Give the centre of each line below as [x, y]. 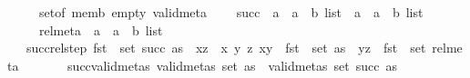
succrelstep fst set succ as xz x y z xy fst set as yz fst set [226, 48]
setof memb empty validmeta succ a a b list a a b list [231, 12]
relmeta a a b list [101, 29]
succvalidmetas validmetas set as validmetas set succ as [233, 65]
